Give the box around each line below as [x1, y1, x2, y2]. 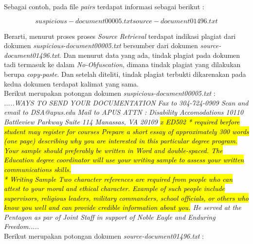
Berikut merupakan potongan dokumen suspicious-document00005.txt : [4, 88, 216, 98]
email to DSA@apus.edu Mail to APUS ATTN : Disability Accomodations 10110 [4, 107, 244, 117]
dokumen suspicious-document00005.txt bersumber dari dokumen [4, 40, 198, 51]
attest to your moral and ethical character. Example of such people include [4, 183, 225, 193]
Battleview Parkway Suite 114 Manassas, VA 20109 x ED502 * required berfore [4, 116, 240, 126]
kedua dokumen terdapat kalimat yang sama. [4, 78, 139, 88]
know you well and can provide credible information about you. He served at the [4, 202, 241, 212]
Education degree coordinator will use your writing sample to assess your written [4, 155, 244, 165]
